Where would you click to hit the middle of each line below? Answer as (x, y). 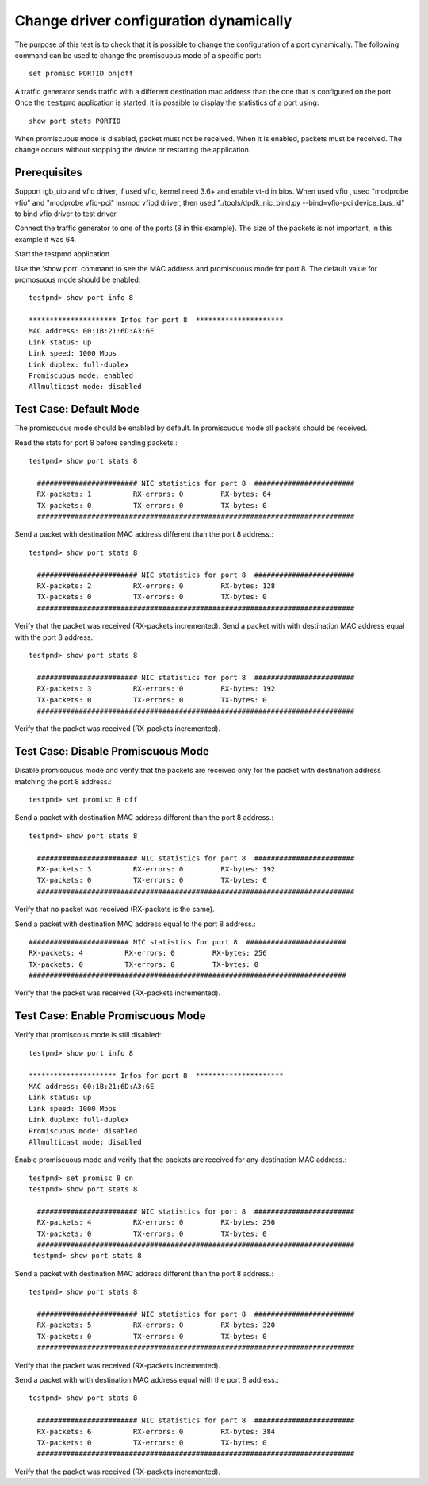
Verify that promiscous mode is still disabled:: (89, 1035)
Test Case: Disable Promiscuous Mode (112, 751)
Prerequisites (48, 173)
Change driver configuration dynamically (153, 21)
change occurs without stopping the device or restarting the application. (133, 150)
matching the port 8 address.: (63, 781)
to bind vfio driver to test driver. (66, 214)
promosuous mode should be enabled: (78, 279)
